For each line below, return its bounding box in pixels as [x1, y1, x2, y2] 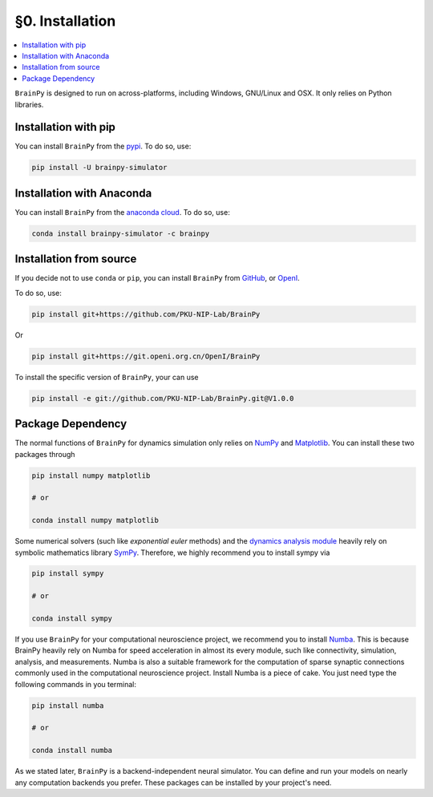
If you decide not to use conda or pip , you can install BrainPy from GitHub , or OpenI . [14, 273, 300, 283]
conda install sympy [31, 614, 112, 623]
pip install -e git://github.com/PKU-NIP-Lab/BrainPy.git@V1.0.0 [31, 394, 294, 403]
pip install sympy [31, 569, 104, 578]
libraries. [14, 99, 44, 109]
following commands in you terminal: [14, 679, 136, 689]
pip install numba [31, 701, 104, 710]
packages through [14, 449, 75, 459]
